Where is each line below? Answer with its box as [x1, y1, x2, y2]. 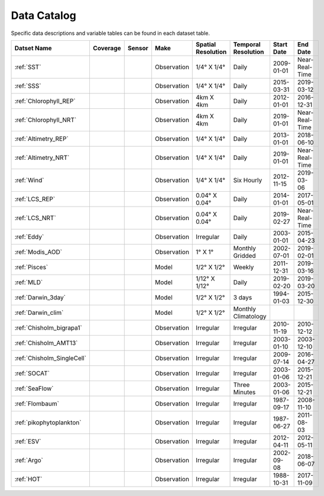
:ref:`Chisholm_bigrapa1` [14, 323, 82, 331]
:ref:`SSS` [14, 82, 41, 90]
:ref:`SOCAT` [14, 369, 50, 377]
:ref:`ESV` [14, 437, 41, 445]
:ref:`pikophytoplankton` [14, 418, 82, 426]
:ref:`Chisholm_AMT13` [14, 339, 78, 347]
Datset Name [14, 44, 53, 52]
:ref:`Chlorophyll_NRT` [14, 115, 77, 124]
